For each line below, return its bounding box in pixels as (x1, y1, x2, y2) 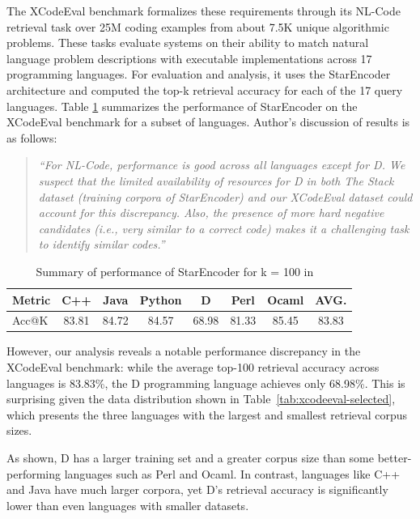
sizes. (6, 422, 32, 439)
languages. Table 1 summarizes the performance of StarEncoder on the (6, 97, 358, 114)
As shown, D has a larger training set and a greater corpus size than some (6, 449, 374, 466)
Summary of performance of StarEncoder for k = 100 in (36, 262, 314, 279)
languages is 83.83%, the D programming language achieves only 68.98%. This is (6, 374, 405, 391)
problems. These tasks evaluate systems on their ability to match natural (6, 34, 369, 51)
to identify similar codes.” (38, 236, 165, 253)
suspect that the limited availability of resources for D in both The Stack (38, 172, 394, 189)
